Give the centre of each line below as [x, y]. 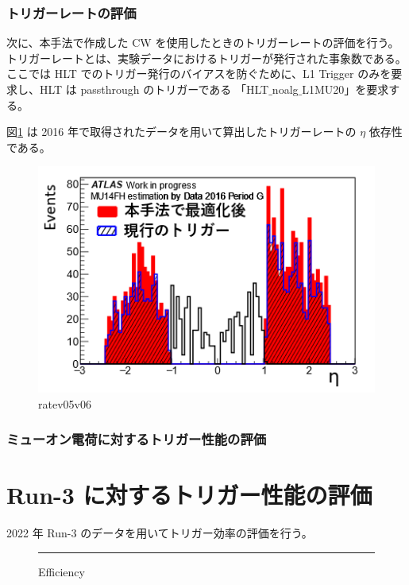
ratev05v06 [65, 403]
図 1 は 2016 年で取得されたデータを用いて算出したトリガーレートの [181, 132]
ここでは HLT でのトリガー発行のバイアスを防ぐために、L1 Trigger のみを [199, 74]
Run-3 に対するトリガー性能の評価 [189, 495]
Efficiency [62, 571]
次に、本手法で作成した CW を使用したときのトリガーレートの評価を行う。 [203, 43]
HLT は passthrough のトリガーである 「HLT [154, 89]
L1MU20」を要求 [345, 89]
